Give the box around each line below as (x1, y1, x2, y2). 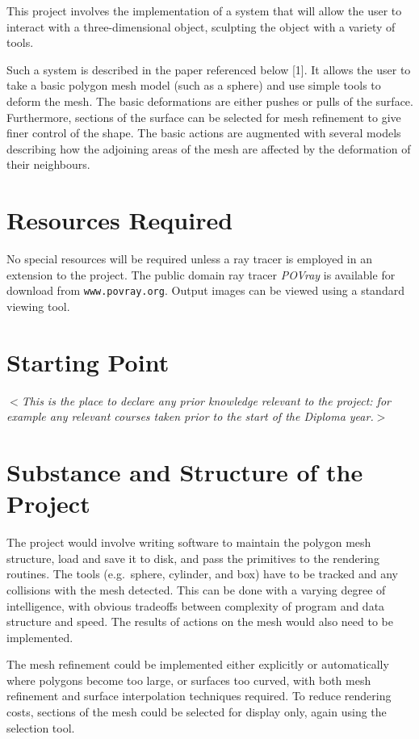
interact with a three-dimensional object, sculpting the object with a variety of (6, 18, 396, 35)
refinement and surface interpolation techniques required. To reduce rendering (6, 687, 392, 704)
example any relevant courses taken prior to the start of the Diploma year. (6, 408, 374, 425)
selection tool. (6, 719, 75, 736)
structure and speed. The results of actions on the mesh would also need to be (6, 613, 393, 630)
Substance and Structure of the (6, 456, 363, 488)
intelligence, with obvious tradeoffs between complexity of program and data (6, 597, 385, 614)
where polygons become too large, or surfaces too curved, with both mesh (6, 671, 371, 688)
